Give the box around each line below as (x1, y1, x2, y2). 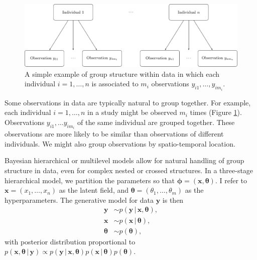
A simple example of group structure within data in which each (25, 68, 219, 79)
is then (162, 194, 184, 205)
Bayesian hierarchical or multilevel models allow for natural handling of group (5, 155, 244, 166)
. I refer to (215, 175, 247, 185)
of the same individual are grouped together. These (77, 116, 235, 127)
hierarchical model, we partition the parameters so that (5, 175, 175, 185)
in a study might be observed (87, 107, 177, 117)
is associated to (91, 78, 139, 89)
